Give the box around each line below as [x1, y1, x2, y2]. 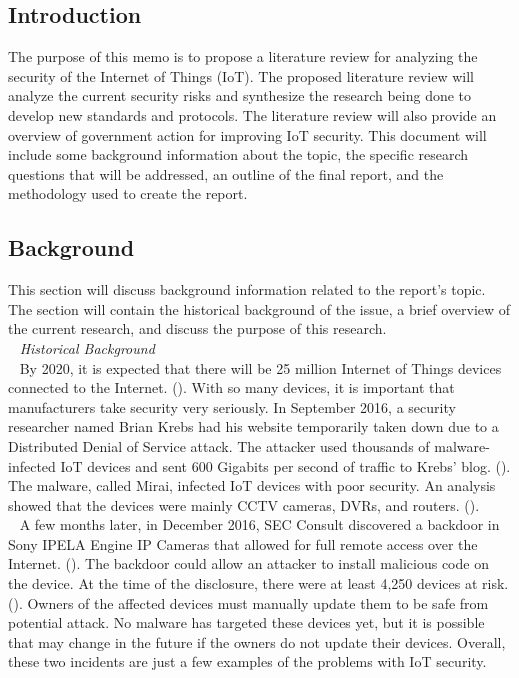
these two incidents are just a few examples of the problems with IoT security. [8, 651, 487, 672]
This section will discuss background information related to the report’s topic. [8, 279, 486, 300]
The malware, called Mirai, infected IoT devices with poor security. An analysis [8, 475, 496, 496]
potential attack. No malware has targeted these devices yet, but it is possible [8, 612, 485, 633]
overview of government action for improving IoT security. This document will [8, 124, 487, 145]
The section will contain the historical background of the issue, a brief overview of [8, 298, 511, 319]
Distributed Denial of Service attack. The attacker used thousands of [8, 435, 430, 456]
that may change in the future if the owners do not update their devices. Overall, [8, 631, 506, 652]
